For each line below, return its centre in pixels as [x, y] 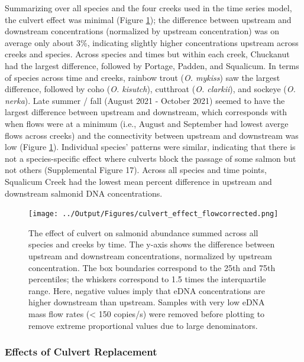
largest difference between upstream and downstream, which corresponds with [146, 112]
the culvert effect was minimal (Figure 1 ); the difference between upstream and [148, 19]
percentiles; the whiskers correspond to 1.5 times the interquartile [147, 279]
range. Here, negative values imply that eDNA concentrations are [147, 290]
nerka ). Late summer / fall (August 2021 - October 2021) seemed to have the [145, 100]
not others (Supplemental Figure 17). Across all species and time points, [136, 170]
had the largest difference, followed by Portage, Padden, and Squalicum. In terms [152, 65]
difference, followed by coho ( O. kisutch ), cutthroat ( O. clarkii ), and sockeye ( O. [150, 89]
